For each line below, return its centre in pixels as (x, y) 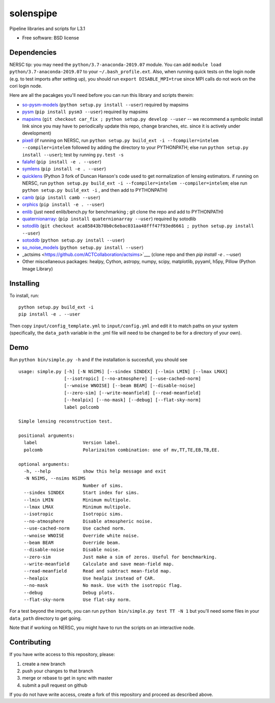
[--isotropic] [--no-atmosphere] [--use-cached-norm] (132, 378)
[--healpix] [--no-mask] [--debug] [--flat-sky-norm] (132, 400)
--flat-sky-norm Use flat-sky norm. (78, 600)
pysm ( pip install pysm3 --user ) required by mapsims (85, 112)
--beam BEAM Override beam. (72, 542)
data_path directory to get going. (46, 618)
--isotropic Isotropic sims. (73, 514)
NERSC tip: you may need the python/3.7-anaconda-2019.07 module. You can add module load (115, 64)
